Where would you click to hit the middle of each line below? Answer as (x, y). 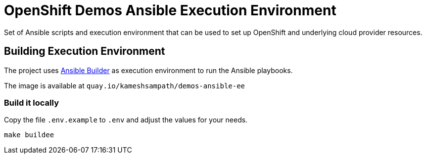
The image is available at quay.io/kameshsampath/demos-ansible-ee (125, 85)
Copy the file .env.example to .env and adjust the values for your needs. (126, 120)
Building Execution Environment (85, 51)
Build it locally (31, 102)
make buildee (29, 135)
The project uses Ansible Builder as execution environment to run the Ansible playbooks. (148, 70)
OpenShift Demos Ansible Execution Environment (170, 10)
